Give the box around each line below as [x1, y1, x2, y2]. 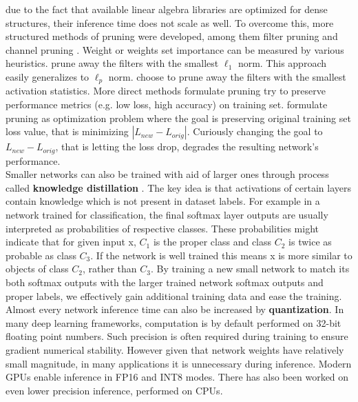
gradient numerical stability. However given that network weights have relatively [6, 342, 344, 356]
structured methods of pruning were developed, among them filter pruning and [6, 29, 338, 43]
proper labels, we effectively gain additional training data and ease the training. [6, 288, 342, 303]
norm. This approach [238, 56, 326, 70]
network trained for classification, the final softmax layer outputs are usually [6, 208, 328, 222]
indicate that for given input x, [6, 234, 136, 249]
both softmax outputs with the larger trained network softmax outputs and [6, 275, 324, 289]
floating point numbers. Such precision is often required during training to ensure [6, 329, 348, 343]
